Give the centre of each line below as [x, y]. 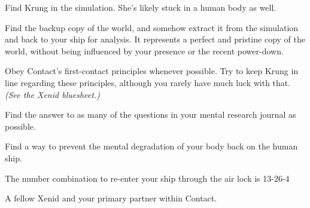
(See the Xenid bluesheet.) [52, 94]
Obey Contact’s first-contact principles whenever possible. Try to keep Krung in [152, 71]
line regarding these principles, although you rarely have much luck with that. [148, 82]
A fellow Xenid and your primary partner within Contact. [111, 198]
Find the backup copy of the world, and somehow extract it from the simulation [152, 27]
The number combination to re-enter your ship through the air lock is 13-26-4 [147, 178]
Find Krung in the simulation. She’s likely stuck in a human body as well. [141, 7]
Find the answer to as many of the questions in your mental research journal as [151, 114]
